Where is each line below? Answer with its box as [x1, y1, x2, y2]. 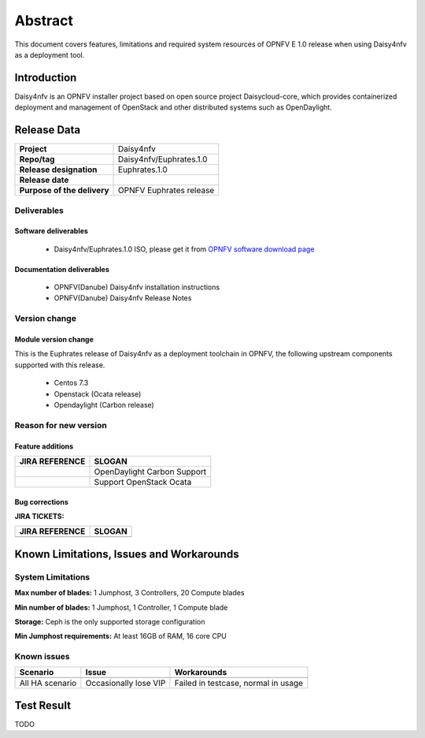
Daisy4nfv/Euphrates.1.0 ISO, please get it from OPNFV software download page [54, 244, 315, 254]
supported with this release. [14, 360, 105, 370]
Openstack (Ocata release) [54, 389, 142, 398]
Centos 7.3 [54, 378, 89, 388]
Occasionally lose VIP [85, 678, 166, 689]
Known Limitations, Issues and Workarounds [14, 547, 239, 561]
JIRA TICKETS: [14, 511, 65, 520]
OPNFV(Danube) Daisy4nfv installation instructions [54, 282, 220, 292]
